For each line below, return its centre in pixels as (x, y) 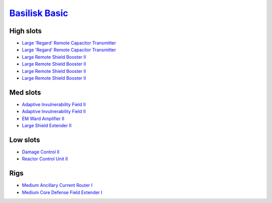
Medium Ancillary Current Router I (57, 185)
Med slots (25, 92)
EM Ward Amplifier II (43, 119)
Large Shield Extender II (47, 126)
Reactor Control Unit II (45, 159)
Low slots (25, 140)
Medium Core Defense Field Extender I (62, 192)
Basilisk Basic (39, 13)
